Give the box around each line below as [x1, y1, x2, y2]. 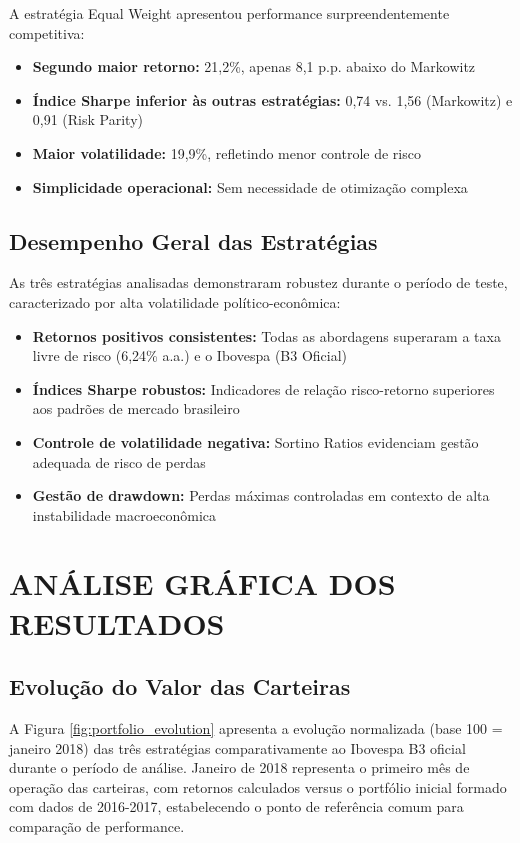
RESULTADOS [9, 602, 225, 643]
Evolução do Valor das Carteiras [9, 671, 351, 702]
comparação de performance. [9, 816, 185, 837]
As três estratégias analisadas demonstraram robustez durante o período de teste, [9, 272, 508, 293]
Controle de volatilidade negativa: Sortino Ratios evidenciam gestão [32, 431, 479, 452]
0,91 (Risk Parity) [32, 109, 143, 130]
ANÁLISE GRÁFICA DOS [9, 563, 396, 604]
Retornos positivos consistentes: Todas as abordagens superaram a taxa [32, 325, 501, 346]
